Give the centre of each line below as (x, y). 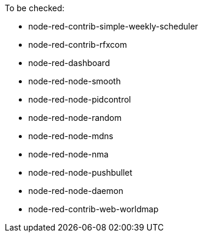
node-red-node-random (75, 118)
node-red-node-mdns (71, 136)
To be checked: (35, 8)
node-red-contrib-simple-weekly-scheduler (113, 26)
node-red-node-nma (69, 154)
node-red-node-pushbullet (80, 172)
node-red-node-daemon (76, 191)
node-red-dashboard (69, 63)
